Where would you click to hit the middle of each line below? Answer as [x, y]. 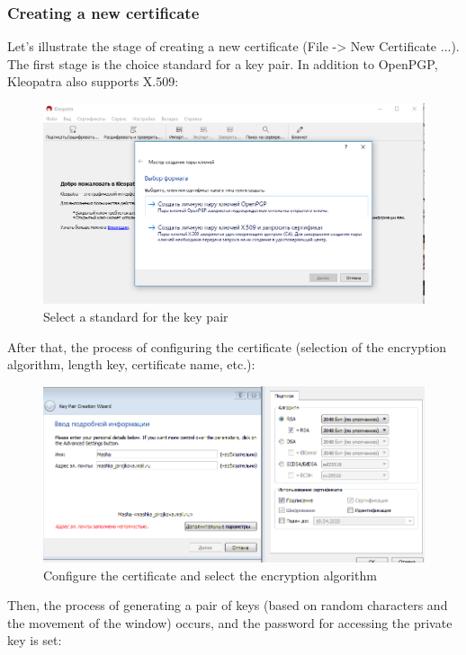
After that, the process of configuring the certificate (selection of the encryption [227, 346]
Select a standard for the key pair [136, 316]
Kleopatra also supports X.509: [93, 81]
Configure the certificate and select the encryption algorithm [210, 575]
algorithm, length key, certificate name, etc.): [131, 364]
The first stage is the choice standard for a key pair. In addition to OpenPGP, [223, 63]
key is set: [35, 640]
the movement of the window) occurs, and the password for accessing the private [230, 622]
